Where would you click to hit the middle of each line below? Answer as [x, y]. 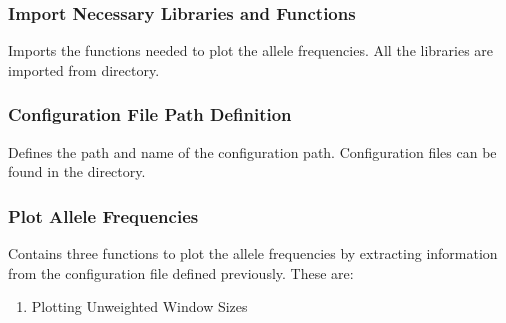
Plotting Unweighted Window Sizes [139, 306]
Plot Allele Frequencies [103, 215]
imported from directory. [84, 69]
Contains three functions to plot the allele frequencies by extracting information [253, 253]
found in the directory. [77, 171]
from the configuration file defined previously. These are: [181, 272]
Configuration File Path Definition [150, 114]
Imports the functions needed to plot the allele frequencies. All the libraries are [251, 50]
